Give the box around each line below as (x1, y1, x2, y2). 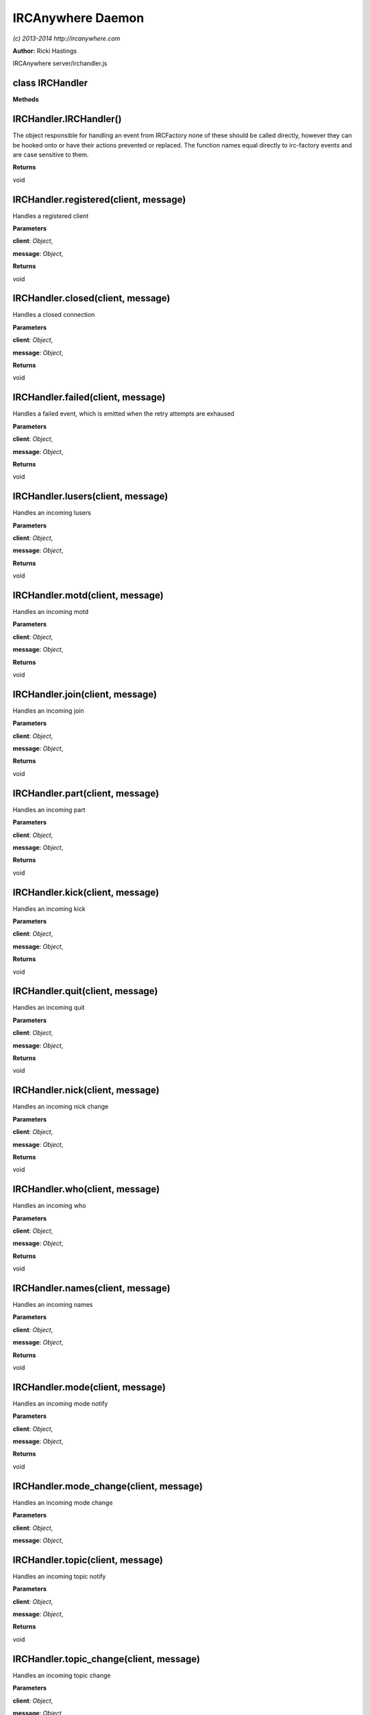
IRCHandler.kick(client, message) (12, 886, 160, 898)
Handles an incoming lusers (12, 508, 92, 517)
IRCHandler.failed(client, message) (12, 392, 166, 403)
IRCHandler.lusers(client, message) (12, 490, 169, 502)
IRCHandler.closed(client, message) (12, 292, 171, 305)
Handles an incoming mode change (12, 1498, 113, 1506)
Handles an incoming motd (12, 608, 89, 616)
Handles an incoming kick (12, 904, 86, 912)
